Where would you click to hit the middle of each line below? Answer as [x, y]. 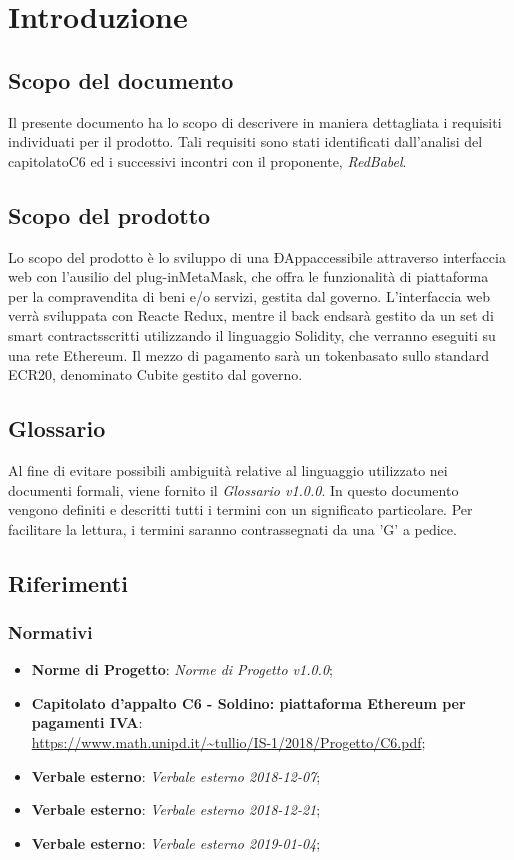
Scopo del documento [121, 79]
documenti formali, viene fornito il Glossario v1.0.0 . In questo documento [233, 489]
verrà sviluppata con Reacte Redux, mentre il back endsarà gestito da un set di [251, 315]
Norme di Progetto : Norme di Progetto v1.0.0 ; [182, 669]
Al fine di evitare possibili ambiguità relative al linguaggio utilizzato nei [228, 469]
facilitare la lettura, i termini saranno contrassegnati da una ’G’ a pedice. [232, 528]
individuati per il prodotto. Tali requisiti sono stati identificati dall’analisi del [245, 141]
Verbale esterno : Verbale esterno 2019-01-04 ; [176, 842]
